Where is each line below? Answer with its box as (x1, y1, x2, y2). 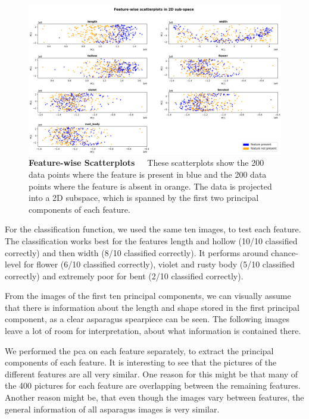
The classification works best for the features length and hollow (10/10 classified (5, 234, 298, 247)
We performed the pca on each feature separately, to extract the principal (5, 344, 274, 357)
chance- (271, 246, 298, 259)
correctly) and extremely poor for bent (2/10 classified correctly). (5, 269, 244, 282)
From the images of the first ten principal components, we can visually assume (5, 289, 291, 302)
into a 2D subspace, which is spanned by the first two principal (29, 191, 259, 204)
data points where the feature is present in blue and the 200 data (29, 168, 267, 180)
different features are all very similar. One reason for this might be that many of (5, 367, 298, 380)
